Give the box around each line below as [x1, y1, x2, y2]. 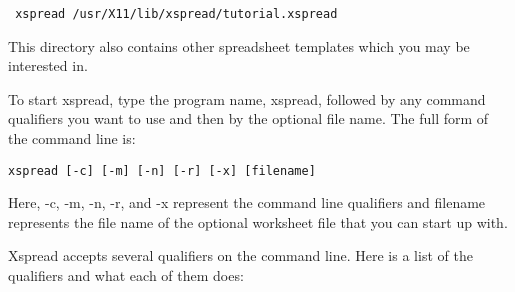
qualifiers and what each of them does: [8, 265, 244, 286]
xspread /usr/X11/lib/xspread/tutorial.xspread [15, 7, 338, 21]
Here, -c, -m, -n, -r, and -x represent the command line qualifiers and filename [8, 192, 486, 213]
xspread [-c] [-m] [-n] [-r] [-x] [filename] [8, 163, 316, 178]
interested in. [8, 55, 88, 76]
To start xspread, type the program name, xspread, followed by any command [8, 88, 486, 109]
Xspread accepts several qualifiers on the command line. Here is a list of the [8, 245, 473, 266]
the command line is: [8, 128, 136, 149]
